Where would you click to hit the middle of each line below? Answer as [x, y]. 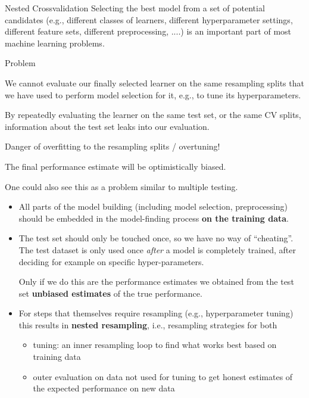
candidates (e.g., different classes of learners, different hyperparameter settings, [149, 19]
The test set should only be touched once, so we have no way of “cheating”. [156, 238]
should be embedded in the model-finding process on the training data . [154, 218]
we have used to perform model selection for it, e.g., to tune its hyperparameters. [153, 94]
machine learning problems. [55, 43]
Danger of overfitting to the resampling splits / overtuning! [113, 146]
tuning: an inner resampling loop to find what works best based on [155, 345]
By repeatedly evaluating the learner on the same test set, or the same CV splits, [153, 115]
